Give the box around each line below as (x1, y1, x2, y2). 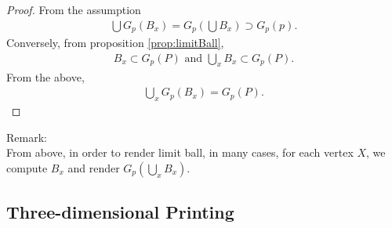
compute (6, 159, 48, 176)
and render (67, 159, 120, 176)
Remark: (6, 128, 47, 145)
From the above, (6, 68, 85, 85)
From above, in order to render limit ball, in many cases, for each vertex (6, 144, 354, 161)
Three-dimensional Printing (6, 200, 234, 224)
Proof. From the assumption (6, 2, 141, 17)
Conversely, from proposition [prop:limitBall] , (6, 34, 224, 51)
